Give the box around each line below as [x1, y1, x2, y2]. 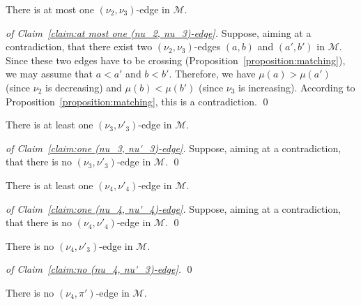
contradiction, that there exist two [6, 39, 153, 54]
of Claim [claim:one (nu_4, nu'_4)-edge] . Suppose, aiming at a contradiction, [6, 201, 341, 216]
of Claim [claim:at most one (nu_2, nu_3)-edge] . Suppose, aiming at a [6, 25, 312, 40]
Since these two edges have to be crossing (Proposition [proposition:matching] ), [6, 52, 346, 67]
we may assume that [6, 66, 93, 81]
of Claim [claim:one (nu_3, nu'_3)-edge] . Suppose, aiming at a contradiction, [6, 140, 341, 155]
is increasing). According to [238, 80, 355, 94]
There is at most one [6, 2, 94, 16]
